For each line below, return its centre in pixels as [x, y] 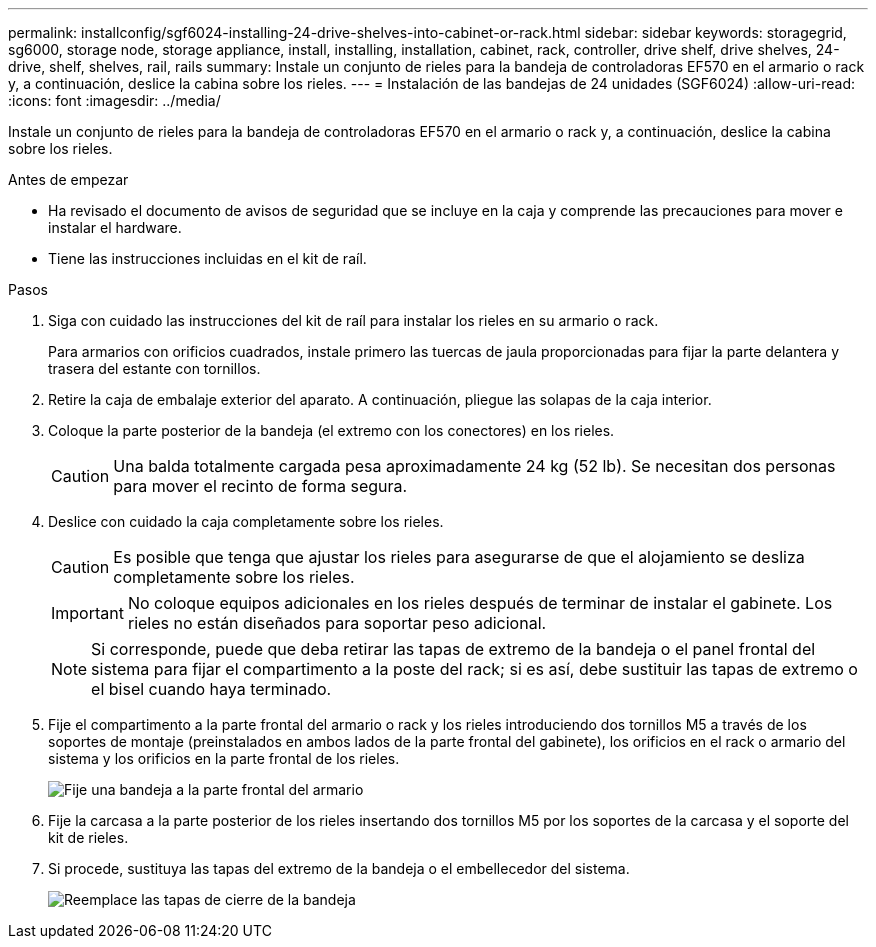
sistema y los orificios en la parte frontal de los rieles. [224, 758]
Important [87, 613]
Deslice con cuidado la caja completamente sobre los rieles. [246, 521]
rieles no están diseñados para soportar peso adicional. [337, 623]
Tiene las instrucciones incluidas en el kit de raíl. [207, 258]
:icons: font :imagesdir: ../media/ [114, 100]
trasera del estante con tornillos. [154, 368]
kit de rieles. [88, 837]
